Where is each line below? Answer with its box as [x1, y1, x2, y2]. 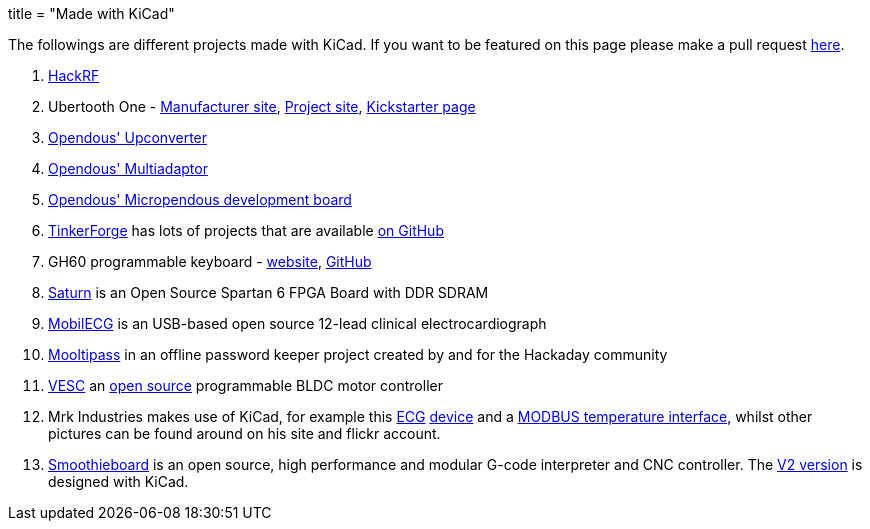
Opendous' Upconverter [48, 129, 208, 146]
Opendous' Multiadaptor [48, 160, 208, 177]
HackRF [48, 67, 100, 84]
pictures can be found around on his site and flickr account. [48, 425, 441, 442]
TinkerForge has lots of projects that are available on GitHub [48, 222, 444, 239]
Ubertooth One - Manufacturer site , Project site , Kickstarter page [48, 98, 476, 115]
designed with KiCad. [48, 473, 189, 490]
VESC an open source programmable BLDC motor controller [48, 377, 443, 394]
